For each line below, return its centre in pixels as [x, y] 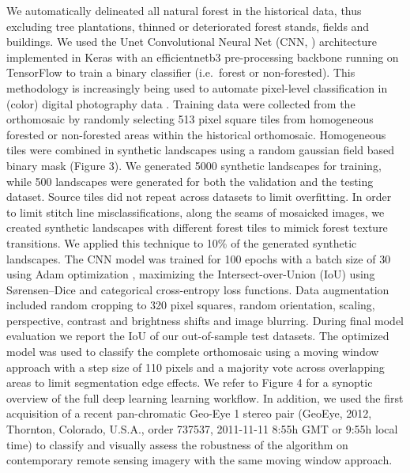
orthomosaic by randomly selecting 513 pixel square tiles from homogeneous [190, 119]
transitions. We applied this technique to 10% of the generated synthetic [182, 242]
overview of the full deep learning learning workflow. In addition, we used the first [205, 397]
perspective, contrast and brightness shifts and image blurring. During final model [205, 320]
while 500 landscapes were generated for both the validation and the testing [190, 181]
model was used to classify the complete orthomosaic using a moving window [193, 352]
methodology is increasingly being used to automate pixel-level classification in [197, 87]
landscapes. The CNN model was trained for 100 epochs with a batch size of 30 [199, 258]
